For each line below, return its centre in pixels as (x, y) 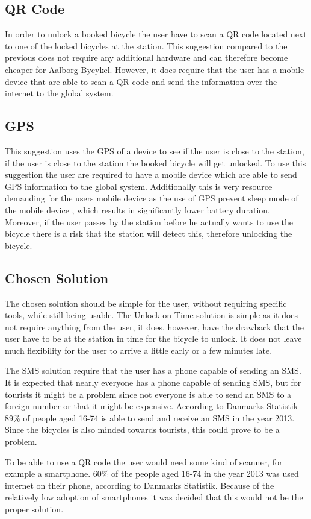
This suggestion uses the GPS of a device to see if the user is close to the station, (155, 150)
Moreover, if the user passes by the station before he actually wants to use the (149, 222)
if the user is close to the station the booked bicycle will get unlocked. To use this (155, 162)
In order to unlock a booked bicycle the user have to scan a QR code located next (156, 34)
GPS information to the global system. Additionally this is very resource (139, 186)
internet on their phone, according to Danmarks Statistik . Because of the (140, 485)
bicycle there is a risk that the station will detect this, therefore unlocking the (149, 234)
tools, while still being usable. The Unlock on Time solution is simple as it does (152, 315)
